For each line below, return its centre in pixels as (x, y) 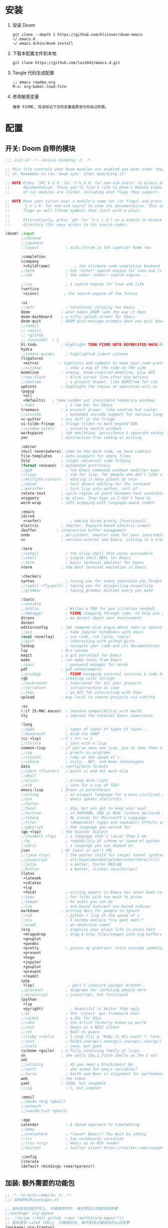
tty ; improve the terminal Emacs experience (87, 715)
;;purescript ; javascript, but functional (74, 995)
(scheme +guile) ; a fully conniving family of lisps (80, 1051)
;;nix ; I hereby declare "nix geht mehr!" (82, 920)
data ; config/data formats (64, 767)
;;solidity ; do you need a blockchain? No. (78, 1065)
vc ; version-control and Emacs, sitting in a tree (92, 540)
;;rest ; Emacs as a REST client (70, 1028)
